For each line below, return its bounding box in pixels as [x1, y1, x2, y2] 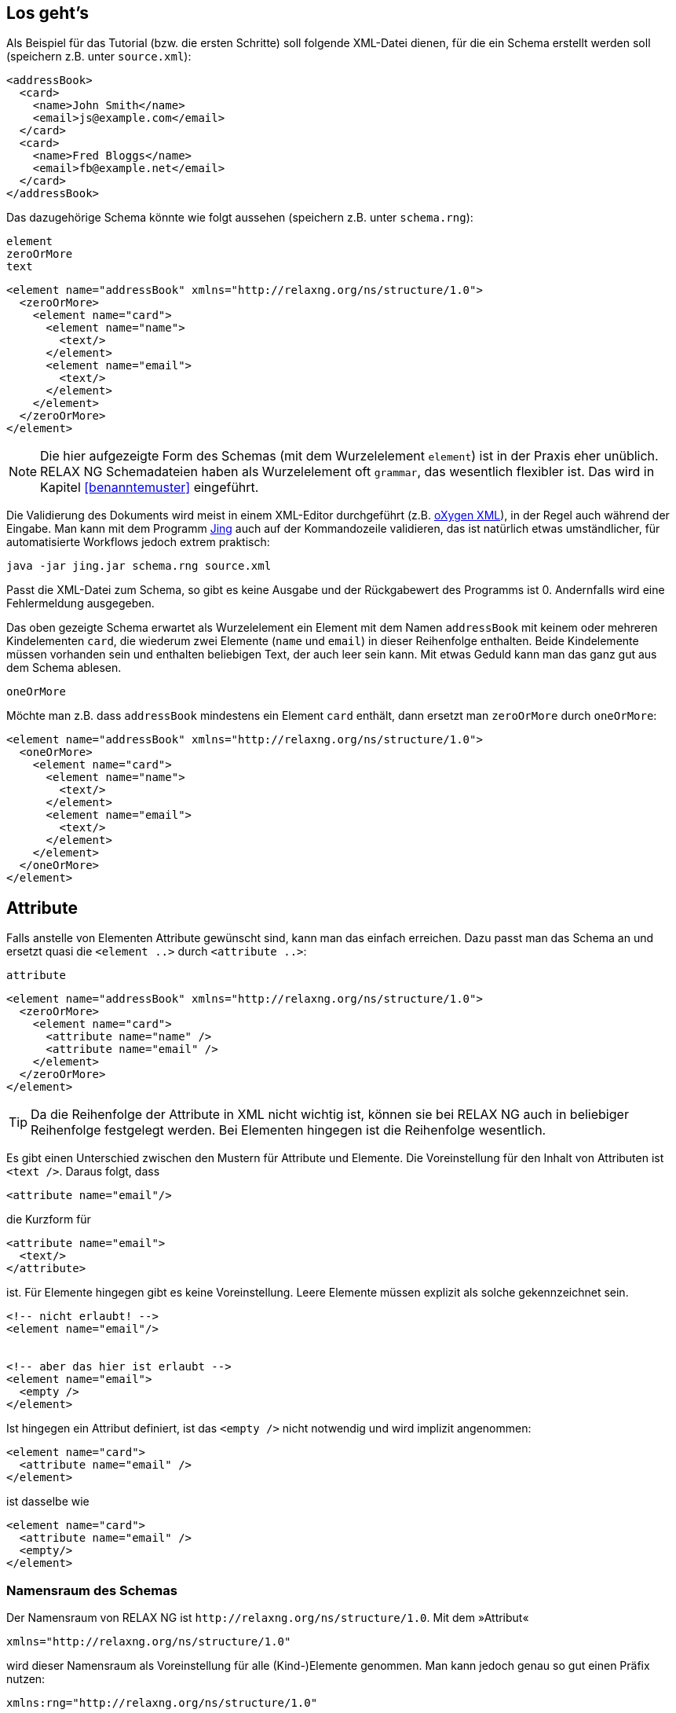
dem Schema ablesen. [6, 661, 122, 675]
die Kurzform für [6, 1212, 91, 1227]
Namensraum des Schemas [6, 1582, 177, 1598]
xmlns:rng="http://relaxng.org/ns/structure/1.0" [6, 1696, 318, 1710]
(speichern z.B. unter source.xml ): [6, 50, 192, 64]
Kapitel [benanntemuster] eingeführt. [40, 479, 259, 496]
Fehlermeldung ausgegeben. [6, 596, 155, 611]
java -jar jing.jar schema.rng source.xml [6, 559, 272, 573]
